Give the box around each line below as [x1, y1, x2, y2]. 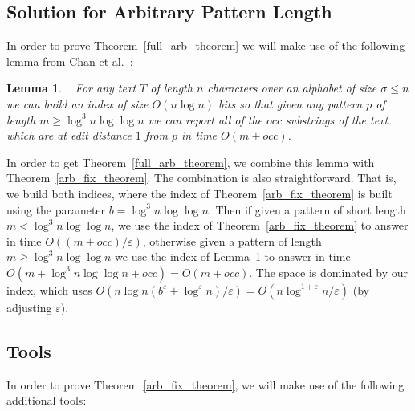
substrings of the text [285, 111, 389, 128]
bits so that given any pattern [218, 95, 363, 112]
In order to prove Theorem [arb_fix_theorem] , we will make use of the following [6, 376, 405, 393]
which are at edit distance [6, 127, 132, 144]
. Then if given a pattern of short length [208, 201, 406, 218]
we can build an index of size [6, 95, 149, 112]
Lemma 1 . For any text [6, 79, 136, 96]
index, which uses [6, 281, 92, 298]
